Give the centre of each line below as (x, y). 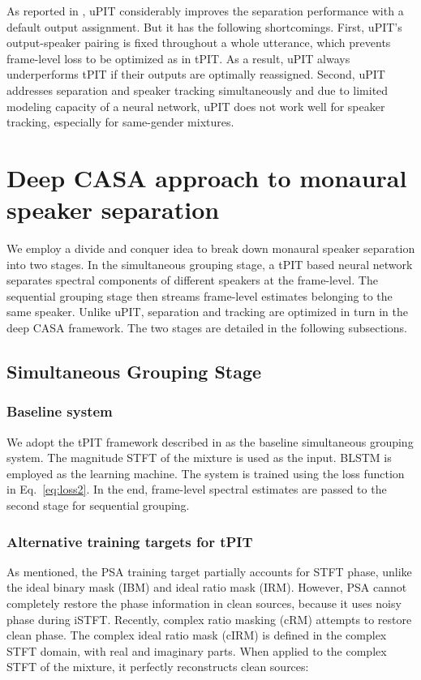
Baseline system (60, 411)
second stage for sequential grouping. (98, 505)
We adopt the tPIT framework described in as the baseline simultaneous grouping (210, 441)
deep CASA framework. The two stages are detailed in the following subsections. (207, 328)
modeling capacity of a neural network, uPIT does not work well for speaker (196, 106)
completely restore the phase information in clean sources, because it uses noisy (204, 603)
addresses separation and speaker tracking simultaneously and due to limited (198, 90)
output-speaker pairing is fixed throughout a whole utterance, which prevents (199, 43)
